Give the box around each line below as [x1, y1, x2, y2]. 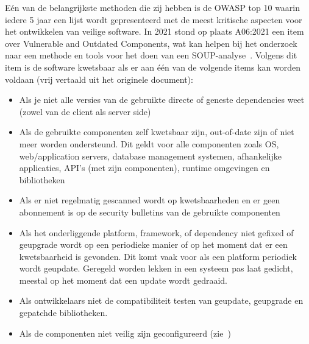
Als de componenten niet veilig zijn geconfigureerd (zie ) [19, 326, 231, 339]
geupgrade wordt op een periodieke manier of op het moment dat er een [19, 238, 288, 251]
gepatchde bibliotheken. [19, 306, 108, 319]
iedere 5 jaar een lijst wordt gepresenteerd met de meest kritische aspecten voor [5, 13, 302, 26]
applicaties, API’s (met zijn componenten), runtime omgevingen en [19, 161, 270, 174]
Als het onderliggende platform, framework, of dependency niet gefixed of [19, 226, 294, 239]
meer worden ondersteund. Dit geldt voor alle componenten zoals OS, [19, 137, 279, 150]
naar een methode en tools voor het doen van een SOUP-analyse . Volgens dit [5, 49, 297, 61]
